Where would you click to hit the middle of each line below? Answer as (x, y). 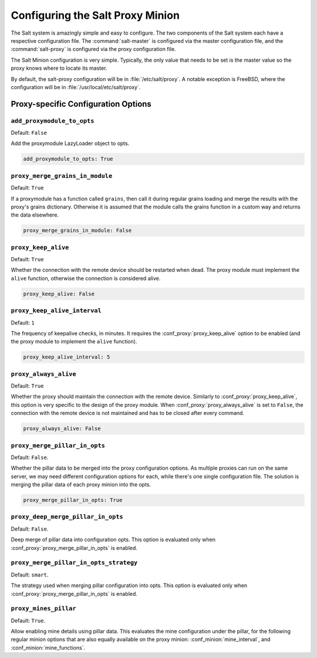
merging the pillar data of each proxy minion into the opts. (81, 485)
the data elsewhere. (35, 215)
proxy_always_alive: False (62, 429)
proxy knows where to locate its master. (59, 68)
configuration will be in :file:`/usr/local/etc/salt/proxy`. (76, 87)
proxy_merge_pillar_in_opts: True (73, 500)
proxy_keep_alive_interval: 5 (67, 357)
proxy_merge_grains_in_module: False (77, 231)
